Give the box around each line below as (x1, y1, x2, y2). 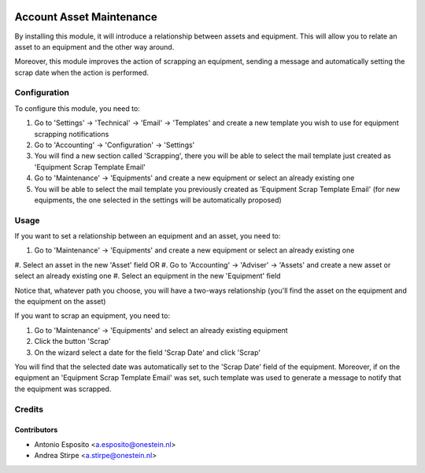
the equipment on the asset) (14, 297, 106, 306)
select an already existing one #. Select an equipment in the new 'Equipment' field (14, 272, 281, 281)
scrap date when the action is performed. (14, 68, 150, 77)
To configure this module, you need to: (14, 103, 141, 113)
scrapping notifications (34, 129, 109, 139)
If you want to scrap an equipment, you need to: (14, 311, 171, 320)
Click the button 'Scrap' (34, 337, 111, 346)
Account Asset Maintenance (14, 10, 157, 24)
